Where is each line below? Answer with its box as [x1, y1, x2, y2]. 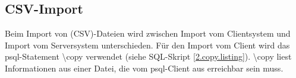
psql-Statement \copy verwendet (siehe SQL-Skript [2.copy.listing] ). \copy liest [5, 50, 292, 63]
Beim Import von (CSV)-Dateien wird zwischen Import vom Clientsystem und [5, 27, 291, 40]
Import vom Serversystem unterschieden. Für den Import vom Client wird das [5, 38, 290, 51]
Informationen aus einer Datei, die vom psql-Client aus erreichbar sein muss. [5, 61, 284, 74]
